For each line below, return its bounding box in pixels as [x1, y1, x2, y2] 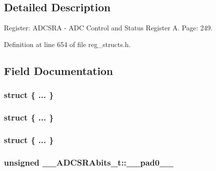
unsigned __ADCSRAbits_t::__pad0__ [4, 156, 173, 168]
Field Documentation [4, 63, 113, 78]
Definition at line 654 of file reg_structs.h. [4, 39, 131, 49]
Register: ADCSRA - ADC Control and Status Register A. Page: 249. [4, 23, 213, 33]
